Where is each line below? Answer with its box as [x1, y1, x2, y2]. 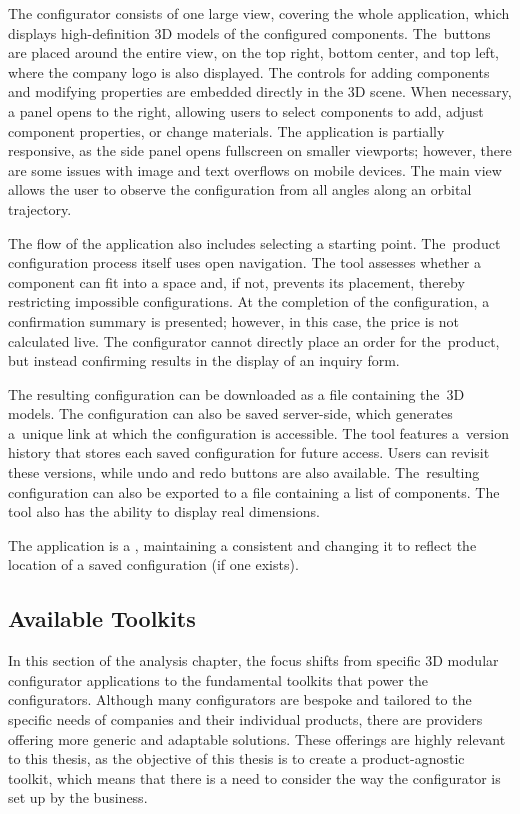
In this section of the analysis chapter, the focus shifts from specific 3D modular [8, 650, 499, 671]
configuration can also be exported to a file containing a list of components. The [8, 481, 500, 502]
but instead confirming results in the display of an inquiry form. [8, 350, 400, 371]
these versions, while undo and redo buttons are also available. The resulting [8, 462, 480, 483]
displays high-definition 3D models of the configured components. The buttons [8, 22, 491, 43]
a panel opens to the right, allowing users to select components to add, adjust [8, 100, 484, 121]
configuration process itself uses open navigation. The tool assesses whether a [8, 252, 481, 273]
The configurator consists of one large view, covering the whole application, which [8, 3, 510, 23]
